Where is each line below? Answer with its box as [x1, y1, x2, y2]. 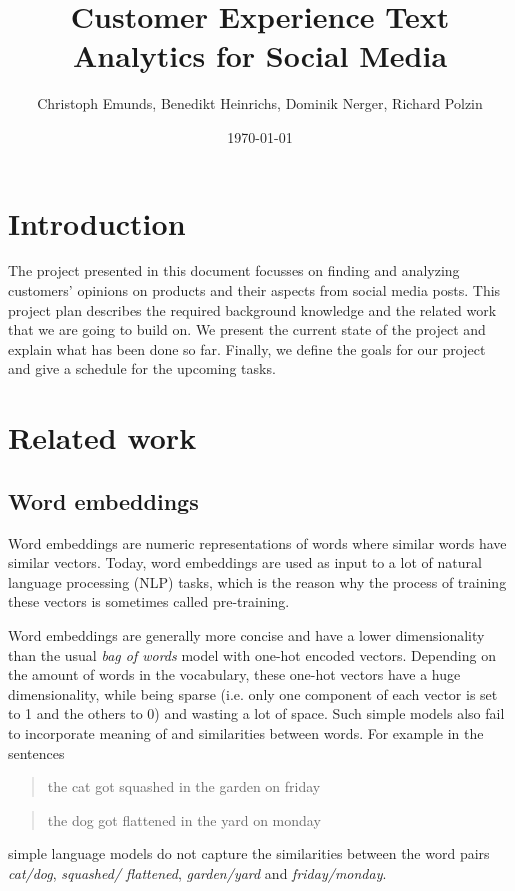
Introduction [8, 202, 186, 243]
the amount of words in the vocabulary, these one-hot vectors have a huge [8, 664, 461, 685]
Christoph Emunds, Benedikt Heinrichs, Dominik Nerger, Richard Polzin [37, 93, 483, 114]
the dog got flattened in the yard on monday [47, 809, 321, 830]
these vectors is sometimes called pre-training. [8, 591, 290, 612]
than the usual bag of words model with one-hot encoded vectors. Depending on [8, 644, 496, 665]
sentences [8, 742, 65, 763]
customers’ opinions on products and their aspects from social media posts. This [8, 280, 501, 301]
